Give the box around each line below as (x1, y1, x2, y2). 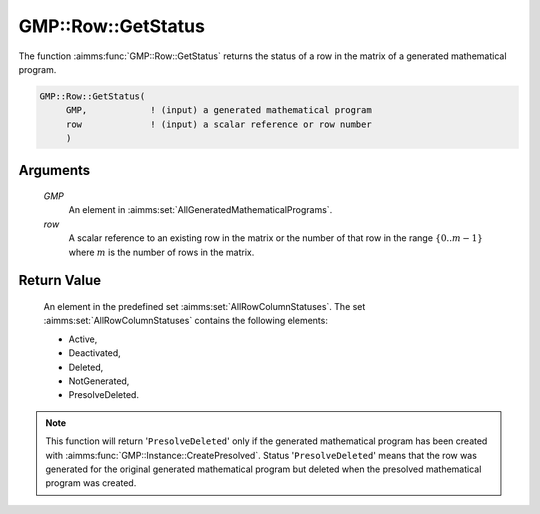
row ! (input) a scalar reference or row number (65, 118, 372, 130)
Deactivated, (68, 347, 122, 359)
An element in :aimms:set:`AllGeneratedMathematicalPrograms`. (68, 204, 333, 216)
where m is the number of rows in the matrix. (68, 246, 255, 258)
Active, (68, 333, 98, 345)
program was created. (45, 477, 137, 489)
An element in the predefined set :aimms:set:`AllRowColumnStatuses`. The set (43, 301, 366, 313)
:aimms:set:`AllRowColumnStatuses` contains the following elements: (43, 315, 329, 327)
